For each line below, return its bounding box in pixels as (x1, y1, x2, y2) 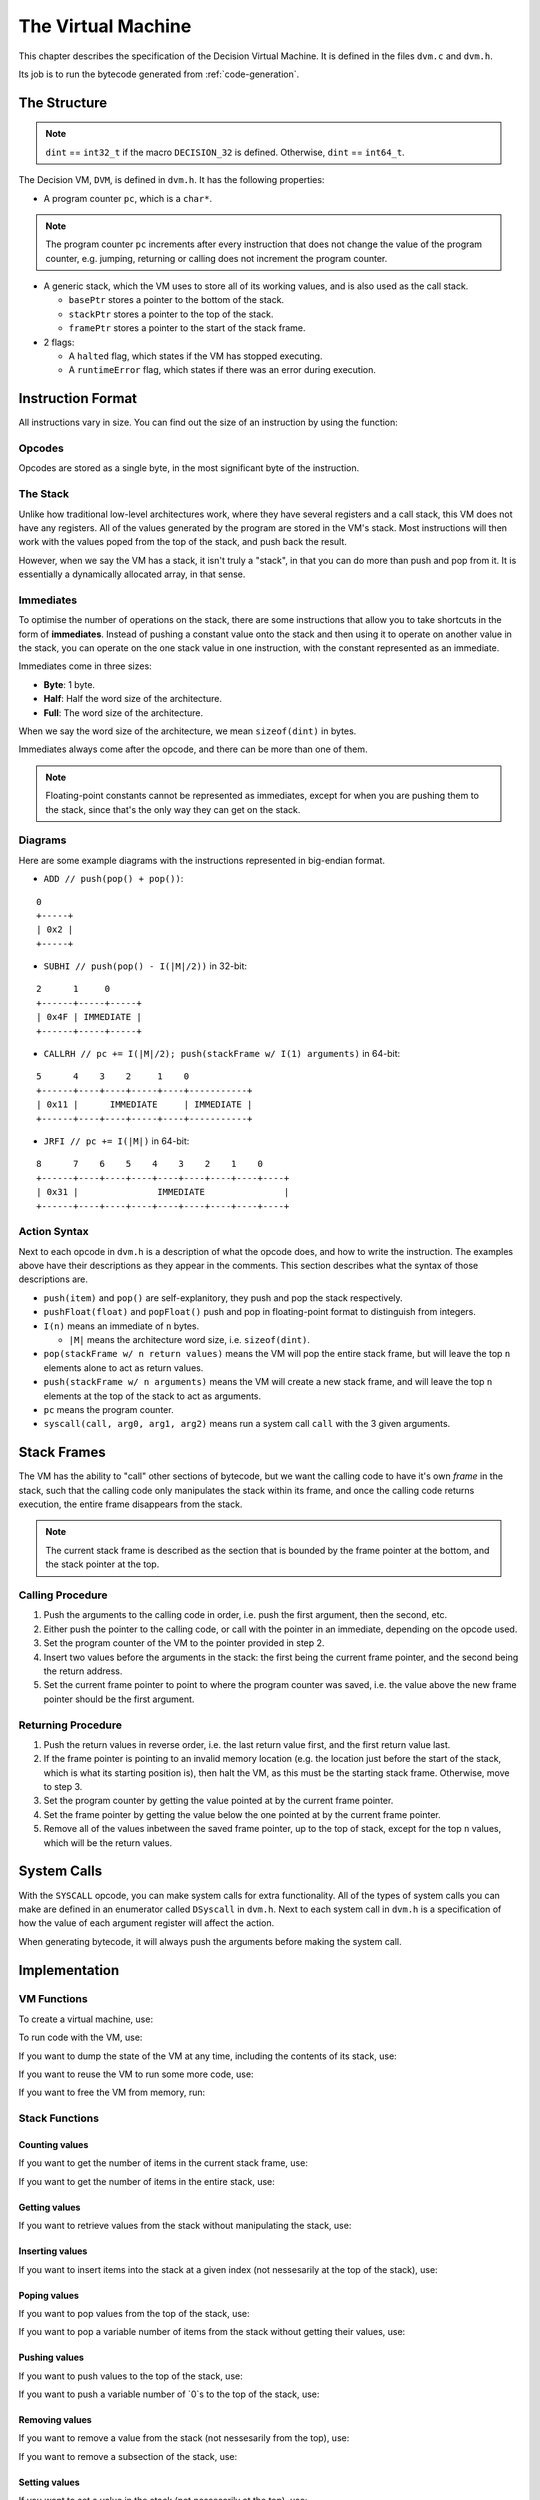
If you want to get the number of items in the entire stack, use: (18, 2175, 275, 2187)
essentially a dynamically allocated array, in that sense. (18, 568, 246, 580)
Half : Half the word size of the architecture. (43, 693, 222, 705)
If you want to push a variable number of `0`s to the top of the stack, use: (18, 2388, 320, 2400)
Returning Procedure (18, 1718, 123, 1732)
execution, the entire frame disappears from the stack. (18, 1498, 243, 1510)
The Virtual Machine (18, 15, 192, 37)
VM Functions (18, 1992, 89, 2006)
